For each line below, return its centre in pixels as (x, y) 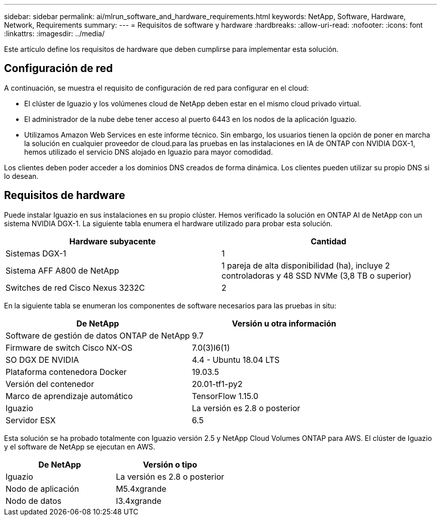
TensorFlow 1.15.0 (225, 396)
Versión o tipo (170, 464)
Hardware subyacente (113, 241)
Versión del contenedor (50, 384)
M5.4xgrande (141, 489)
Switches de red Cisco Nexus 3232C (75, 287)
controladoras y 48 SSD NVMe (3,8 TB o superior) (317, 275)
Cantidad (328, 241)
